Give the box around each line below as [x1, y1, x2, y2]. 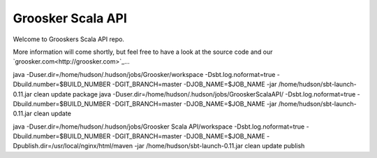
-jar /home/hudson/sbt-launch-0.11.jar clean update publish [133, 142, 305, 150]
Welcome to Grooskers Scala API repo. [13, 35, 125, 43]
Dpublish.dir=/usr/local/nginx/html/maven [13, 142, 133, 150]
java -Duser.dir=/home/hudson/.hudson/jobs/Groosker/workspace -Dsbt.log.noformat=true [13, 70, 276, 78]
